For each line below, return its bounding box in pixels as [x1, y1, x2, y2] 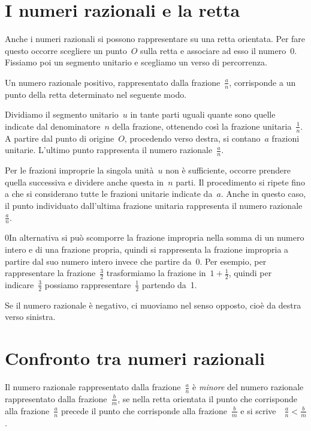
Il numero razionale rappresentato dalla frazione [5, 381, 181, 393]
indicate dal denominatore [5, 119, 101, 132]
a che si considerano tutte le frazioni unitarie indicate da [5, 187, 213, 200]
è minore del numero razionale [192, 381, 304, 393]
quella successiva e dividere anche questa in [5, 175, 164, 188]
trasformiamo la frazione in [106, 267, 206, 279]
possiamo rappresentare [44, 278, 131, 291]
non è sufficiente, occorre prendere [165, 164, 291, 176]
